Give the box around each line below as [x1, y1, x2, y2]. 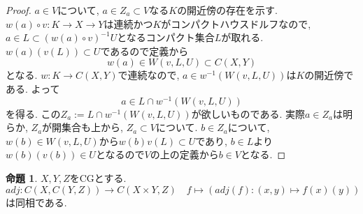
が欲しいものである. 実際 [191, 106, 306, 121]
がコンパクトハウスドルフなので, [161, 16, 311, 31]
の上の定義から [150, 147, 219, 162]
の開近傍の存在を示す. [177, 3, 278, 17]
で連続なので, [118, 68, 180, 82]
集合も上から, [62, 120, 123, 135]
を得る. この [6, 106, 61, 121]
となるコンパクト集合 [117, 30, 215, 45]
